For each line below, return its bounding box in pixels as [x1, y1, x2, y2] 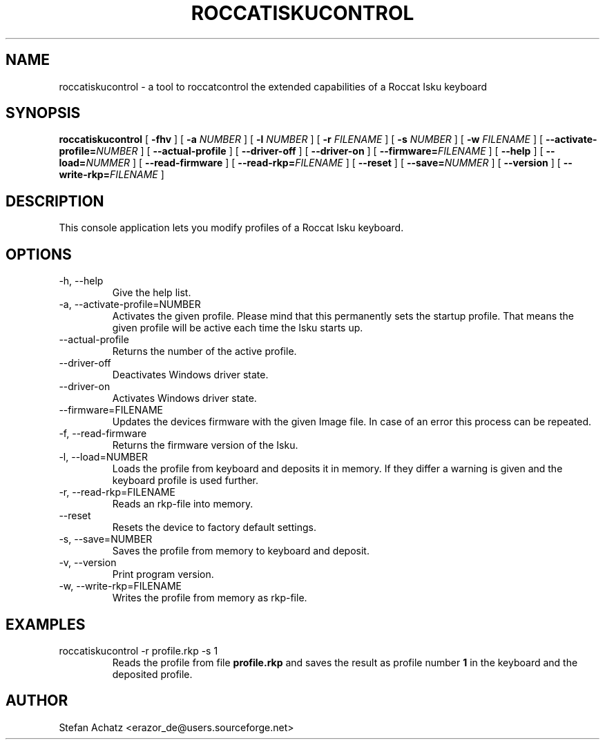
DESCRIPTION [6, 192, 104, 210]
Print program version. [112, 568, 214, 581]
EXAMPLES [6, 615, 86, 633]
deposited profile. [112, 668, 193, 680]
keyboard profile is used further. [112, 474, 259, 487]
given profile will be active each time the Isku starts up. [112, 322, 363, 334]
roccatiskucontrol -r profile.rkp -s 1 [59, 644, 218, 657]
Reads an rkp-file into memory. [112, 498, 253, 510]
